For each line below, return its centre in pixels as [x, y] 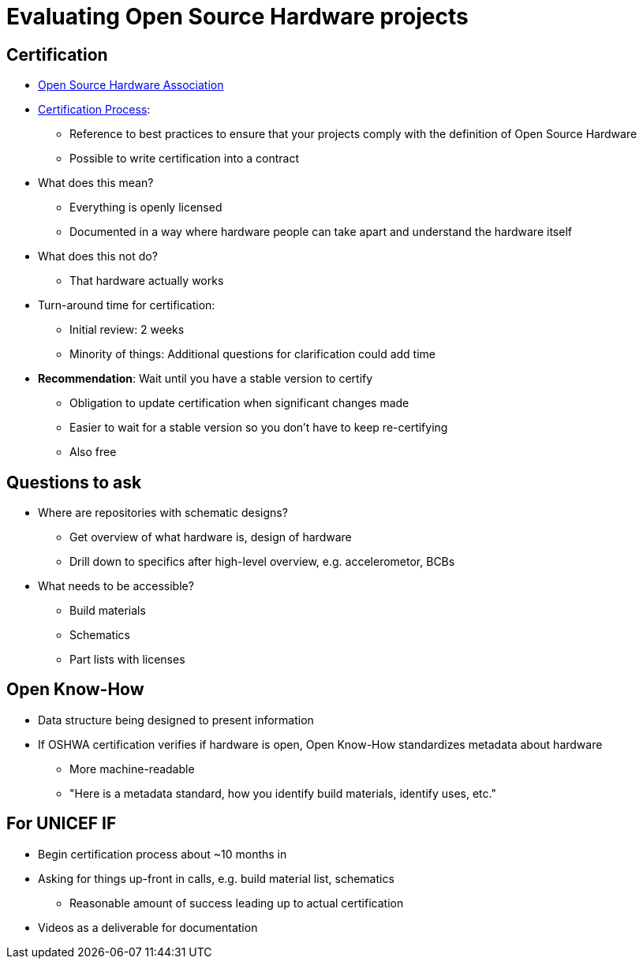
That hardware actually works [147, 281]
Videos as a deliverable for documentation [148, 927]
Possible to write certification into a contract [185, 159]
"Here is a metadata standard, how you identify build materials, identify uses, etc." [283, 793]
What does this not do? [98, 256]
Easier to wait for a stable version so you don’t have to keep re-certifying [259, 428]
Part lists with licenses [127, 660]
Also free [93, 452]
